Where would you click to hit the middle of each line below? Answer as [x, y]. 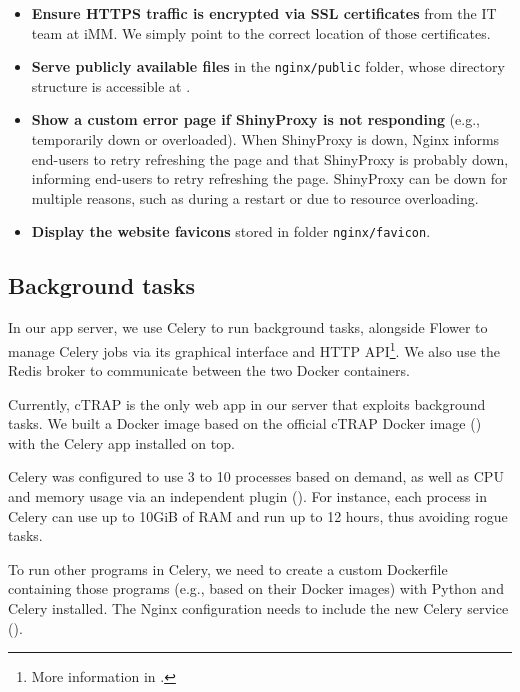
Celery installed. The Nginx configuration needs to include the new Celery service [258, 608]
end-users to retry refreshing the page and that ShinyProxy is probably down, [270, 158]
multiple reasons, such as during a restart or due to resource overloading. [255, 197]
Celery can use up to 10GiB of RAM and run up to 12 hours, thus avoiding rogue [258, 515]
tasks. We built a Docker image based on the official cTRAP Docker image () [245, 423]
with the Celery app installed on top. [121, 442]
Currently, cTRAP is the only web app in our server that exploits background [247, 403]
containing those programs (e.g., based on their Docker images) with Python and [256, 588]
